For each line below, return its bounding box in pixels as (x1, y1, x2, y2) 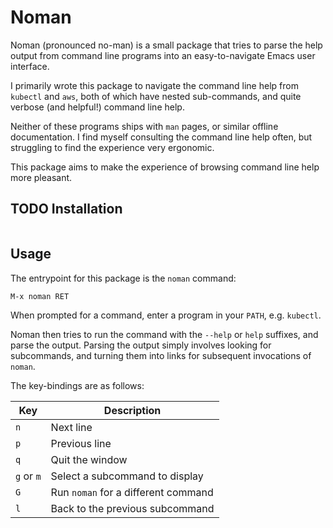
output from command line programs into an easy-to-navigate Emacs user (10, 49, 316, 61)
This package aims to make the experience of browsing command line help (10, 161, 320, 173)
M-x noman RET (10, 291, 70, 301)
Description (103, 403, 162, 417)
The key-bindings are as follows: (10, 379, 145, 391)
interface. (10, 60, 50, 72)
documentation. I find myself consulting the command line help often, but (10, 131, 313, 143)
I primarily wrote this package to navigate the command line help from (10, 79, 299, 91)
